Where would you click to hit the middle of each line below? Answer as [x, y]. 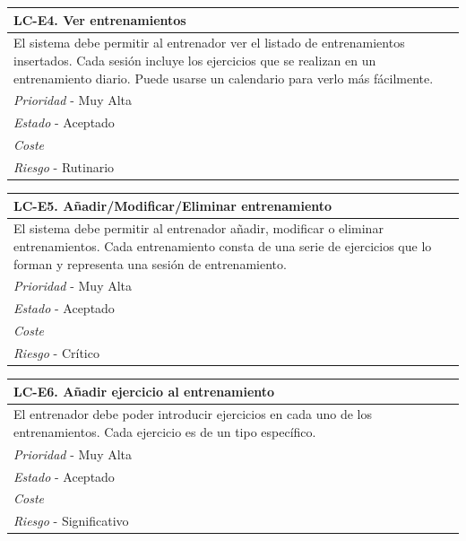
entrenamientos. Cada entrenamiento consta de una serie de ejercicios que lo [223, 245]
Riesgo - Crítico [56, 352]
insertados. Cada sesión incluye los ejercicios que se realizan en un [195, 60]
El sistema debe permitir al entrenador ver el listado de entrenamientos [209, 43]
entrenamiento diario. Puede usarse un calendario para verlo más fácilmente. [224, 78]
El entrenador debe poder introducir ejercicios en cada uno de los [193, 414]
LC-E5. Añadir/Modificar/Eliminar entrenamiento [173, 205]
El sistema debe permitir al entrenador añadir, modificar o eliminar [198, 228]
